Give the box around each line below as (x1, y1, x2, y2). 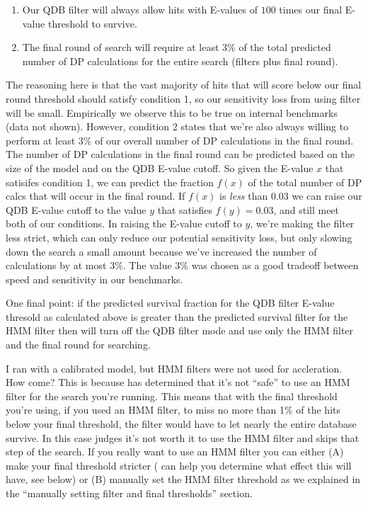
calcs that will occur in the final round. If (6, 188, 185, 203)
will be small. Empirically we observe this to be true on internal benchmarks (6, 105, 338, 120)
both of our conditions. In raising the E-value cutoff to (6, 216, 242, 231)
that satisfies (157, 202, 212, 217)
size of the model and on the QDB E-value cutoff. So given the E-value (6, 160, 314, 175)
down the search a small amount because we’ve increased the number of (6, 244, 317, 259)
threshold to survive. (47, 16, 137, 30)
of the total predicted (238, 40, 331, 55)
